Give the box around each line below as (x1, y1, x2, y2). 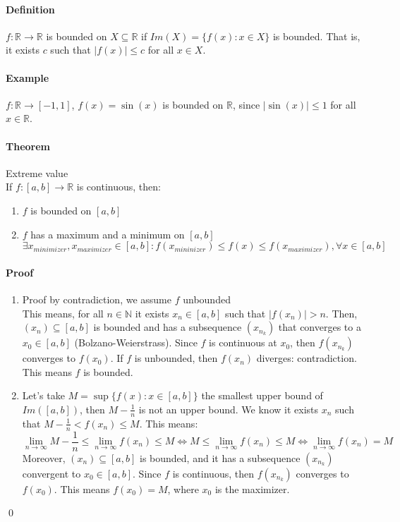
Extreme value (6, 165, 68, 180)
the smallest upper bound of (201, 388, 323, 403)
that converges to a (278, 320, 361, 334)
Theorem (6, 138, 50, 153)
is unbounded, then (134, 351, 218, 365)
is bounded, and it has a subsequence (140, 450, 301, 465)
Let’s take (22, 388, 65, 403)
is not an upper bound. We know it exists (138, 401, 319, 416)
